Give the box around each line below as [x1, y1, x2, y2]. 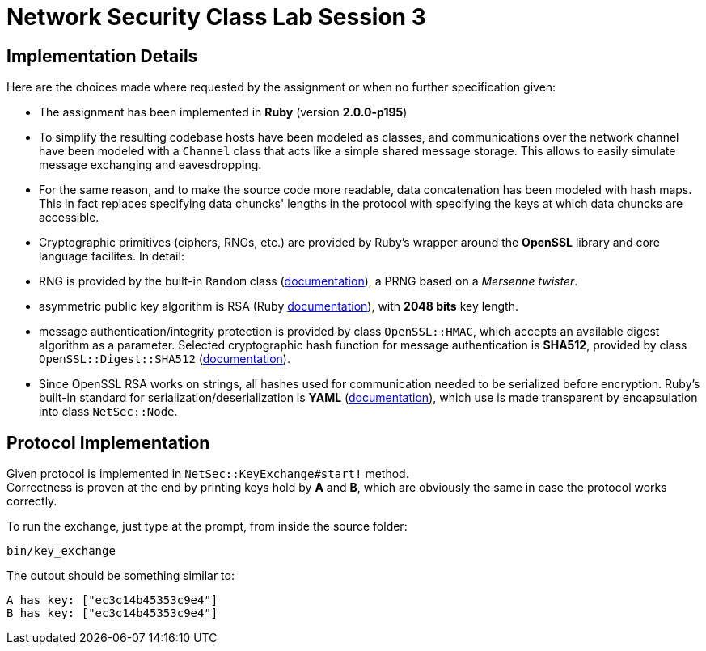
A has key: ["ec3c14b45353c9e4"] [6, 594, 218, 607]
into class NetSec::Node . [39, 404, 178, 419]
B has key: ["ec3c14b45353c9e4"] [6, 607, 218, 620]
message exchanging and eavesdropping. [39, 158, 262, 172]
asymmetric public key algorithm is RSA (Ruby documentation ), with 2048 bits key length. [39, 299, 519, 314]
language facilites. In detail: [39, 249, 184, 264]
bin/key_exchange [6, 544, 116, 558]
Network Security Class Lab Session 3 [6, 3, 426, 31]
